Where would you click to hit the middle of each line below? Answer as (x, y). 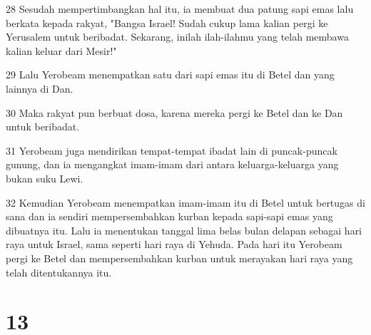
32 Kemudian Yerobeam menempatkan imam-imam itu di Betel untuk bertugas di (185, 202)
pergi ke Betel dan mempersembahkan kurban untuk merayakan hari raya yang (179, 258)
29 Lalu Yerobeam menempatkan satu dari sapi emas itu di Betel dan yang (170, 74)
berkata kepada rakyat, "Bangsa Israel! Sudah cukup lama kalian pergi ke (167, 22)
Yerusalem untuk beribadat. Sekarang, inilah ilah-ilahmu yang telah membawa (177, 37)
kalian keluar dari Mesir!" (61, 50)
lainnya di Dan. (40, 88)
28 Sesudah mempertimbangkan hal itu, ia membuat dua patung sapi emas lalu (180, 9)
